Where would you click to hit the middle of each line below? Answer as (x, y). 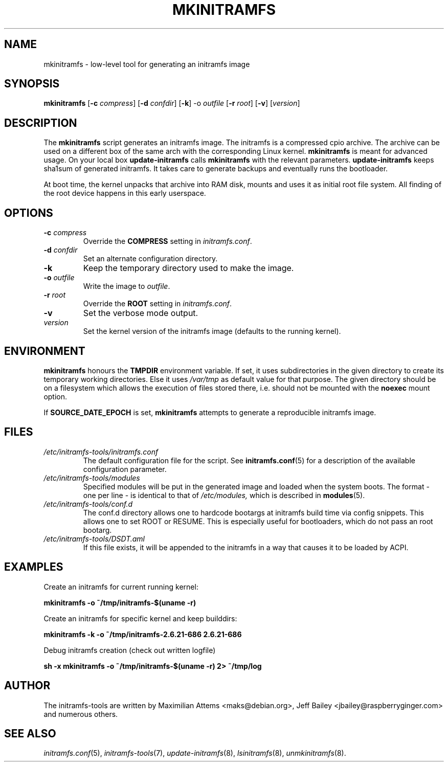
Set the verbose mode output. (141, 313)
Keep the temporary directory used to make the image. (188, 268)
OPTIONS (29, 213)
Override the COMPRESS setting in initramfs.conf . (167, 241)
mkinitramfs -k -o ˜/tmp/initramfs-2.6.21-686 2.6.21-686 (143, 634)
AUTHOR (27, 686)
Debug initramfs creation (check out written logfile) (130, 650)
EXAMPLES (34, 567)
